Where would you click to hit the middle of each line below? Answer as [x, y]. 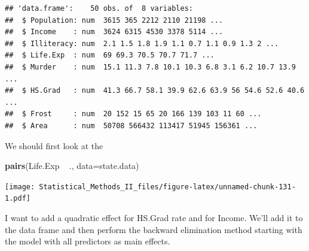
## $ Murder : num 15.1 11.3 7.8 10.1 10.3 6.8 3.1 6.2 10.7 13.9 [150, 67]
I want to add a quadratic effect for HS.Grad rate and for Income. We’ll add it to [154, 218]
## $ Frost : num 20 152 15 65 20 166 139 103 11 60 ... [133, 114]
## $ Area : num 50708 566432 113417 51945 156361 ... [131, 125]
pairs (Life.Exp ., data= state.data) [72, 166]
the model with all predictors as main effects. [88, 241]
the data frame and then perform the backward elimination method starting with [154, 229]
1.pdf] [18, 199]
